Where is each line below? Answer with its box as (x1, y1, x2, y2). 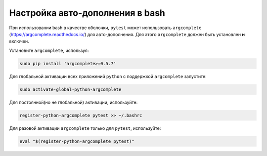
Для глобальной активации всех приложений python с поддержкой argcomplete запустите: (9, 73, 207, 79)
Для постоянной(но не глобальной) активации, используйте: (9, 99, 138, 105)
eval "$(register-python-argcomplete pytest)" (19, 138, 134, 144)
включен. (9, 39, 29, 44)
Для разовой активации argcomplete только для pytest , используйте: (9, 125, 161, 131)
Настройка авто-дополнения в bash (9, 7, 166, 18)
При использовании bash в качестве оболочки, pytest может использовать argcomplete (9, 25, 202, 31)
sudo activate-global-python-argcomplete (19, 86, 122, 92)
